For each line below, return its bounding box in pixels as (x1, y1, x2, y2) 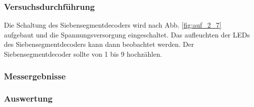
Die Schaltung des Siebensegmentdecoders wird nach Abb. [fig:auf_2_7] (4, 20, 222, 30)
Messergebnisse (4, 70, 66, 82)
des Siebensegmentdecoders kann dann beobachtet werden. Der (4, 39, 194, 49)
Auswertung (4, 92, 53, 105)
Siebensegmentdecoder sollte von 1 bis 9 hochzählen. (4, 49, 162, 59)
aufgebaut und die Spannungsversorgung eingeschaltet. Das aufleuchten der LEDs (4, 29, 250, 39)
